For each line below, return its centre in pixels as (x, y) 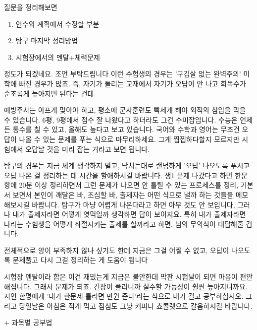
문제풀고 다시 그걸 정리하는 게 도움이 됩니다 (80, 260)
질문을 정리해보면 (31, 7)
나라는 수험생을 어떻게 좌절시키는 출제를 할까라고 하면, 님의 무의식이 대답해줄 (124, 224)
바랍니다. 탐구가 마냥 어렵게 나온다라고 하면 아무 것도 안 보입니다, (133, 204)
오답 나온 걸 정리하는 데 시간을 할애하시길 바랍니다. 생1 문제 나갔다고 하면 (118, 175)
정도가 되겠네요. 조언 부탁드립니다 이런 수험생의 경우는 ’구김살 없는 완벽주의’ (123, 74)
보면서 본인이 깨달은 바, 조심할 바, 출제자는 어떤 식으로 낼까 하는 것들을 (123, 194)
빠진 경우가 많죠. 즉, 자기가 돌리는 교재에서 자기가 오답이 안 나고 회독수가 (132, 83)
